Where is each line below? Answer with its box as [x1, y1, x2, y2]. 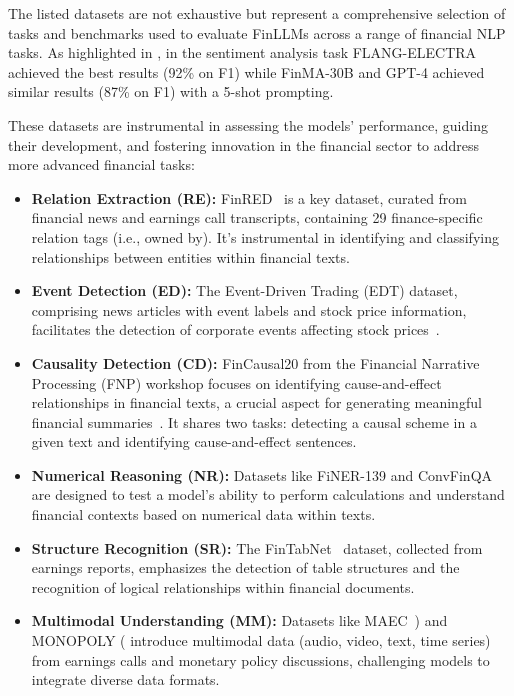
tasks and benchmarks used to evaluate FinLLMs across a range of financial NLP [8, 22, 506, 43]
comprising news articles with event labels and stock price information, [31, 299, 467, 320]
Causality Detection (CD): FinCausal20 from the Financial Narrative [31, 352, 480, 373]
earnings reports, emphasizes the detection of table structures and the [31, 557, 460, 578]
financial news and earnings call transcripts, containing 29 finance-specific [31, 207, 483, 228]
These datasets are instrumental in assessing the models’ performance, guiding [8, 114, 488, 135]
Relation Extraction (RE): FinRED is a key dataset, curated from [31, 187, 468, 208]
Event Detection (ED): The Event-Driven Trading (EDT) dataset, [31, 280, 458, 301]
